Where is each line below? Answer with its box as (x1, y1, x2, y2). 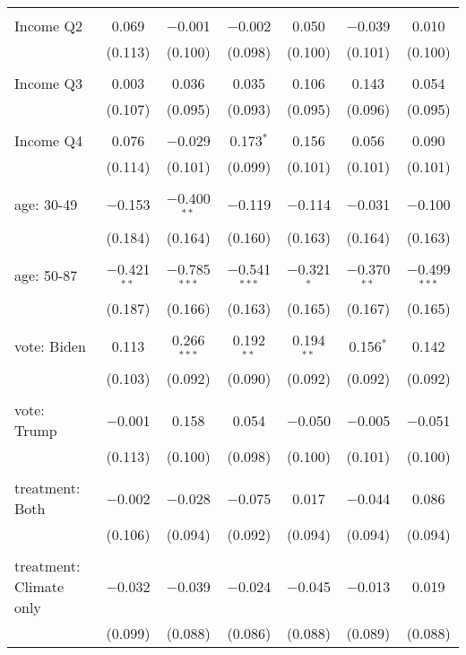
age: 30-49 (14, 194, 78, 215)
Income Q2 (14, 15, 82, 36)
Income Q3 (14, 73, 82, 93)
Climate (14, 576, 65, 598)
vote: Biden (14, 335, 86, 356)
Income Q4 (14, 130, 82, 151)
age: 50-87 (14, 265, 78, 286)
